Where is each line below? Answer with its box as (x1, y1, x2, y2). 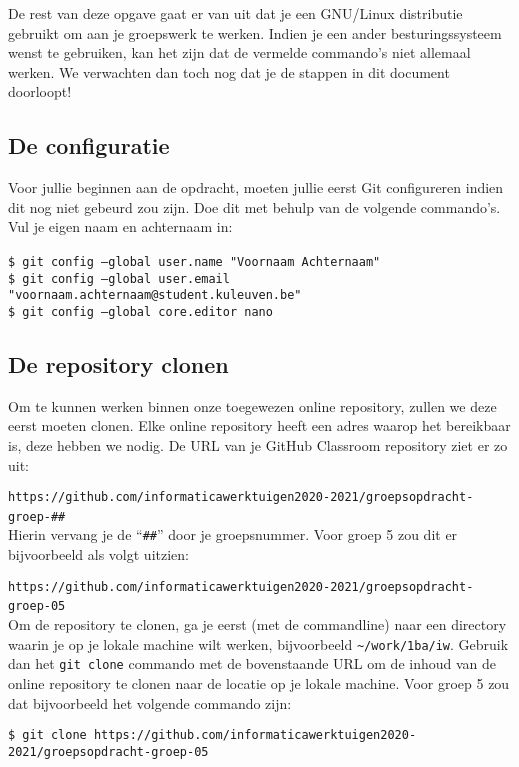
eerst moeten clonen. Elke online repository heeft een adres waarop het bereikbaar (8, 415, 511, 436)
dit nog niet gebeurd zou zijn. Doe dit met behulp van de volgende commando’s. (8, 196, 501, 217)
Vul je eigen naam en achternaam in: (8, 216, 233, 237)
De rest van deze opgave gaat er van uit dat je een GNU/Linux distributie (8, 3, 463, 23)
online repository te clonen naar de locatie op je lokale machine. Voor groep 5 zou (8, 672, 510, 693)
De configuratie (8, 130, 170, 161)
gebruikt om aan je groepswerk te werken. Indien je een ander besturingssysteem (8, 22, 502, 43)
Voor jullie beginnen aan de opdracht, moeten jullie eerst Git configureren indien (8, 177, 504, 198)
